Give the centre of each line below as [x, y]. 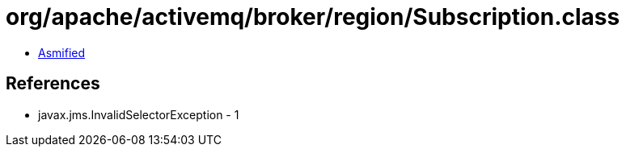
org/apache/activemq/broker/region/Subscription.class [313, 17]
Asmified [62, 52]
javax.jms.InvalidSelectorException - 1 [139, 114]
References [53, 84]
